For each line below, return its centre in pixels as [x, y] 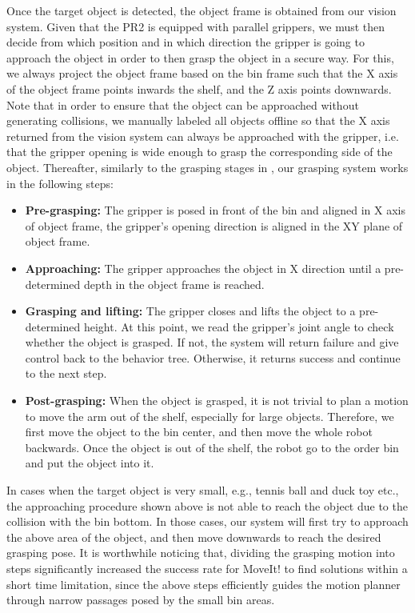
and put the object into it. [90, 463]
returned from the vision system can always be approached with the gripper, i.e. [203, 136]
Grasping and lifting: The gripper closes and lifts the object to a [190, 311]
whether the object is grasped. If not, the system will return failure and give [212, 342]
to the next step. [66, 373]
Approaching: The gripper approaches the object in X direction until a [203, 268]
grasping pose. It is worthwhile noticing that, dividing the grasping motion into [201, 553]
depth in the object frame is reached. [174, 284]
